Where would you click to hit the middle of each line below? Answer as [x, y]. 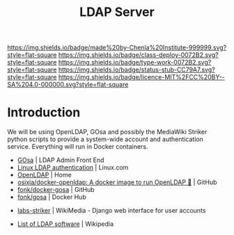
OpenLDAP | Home [44, 175]
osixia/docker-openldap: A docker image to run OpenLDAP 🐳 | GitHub [117, 182]
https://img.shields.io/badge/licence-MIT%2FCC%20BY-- [141, 77]
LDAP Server [117, 12]
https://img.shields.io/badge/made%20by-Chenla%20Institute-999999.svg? [117, 48]
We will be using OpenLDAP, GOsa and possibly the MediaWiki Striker [107, 132]
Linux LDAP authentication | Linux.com [73, 168]
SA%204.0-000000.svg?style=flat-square [68, 85]
